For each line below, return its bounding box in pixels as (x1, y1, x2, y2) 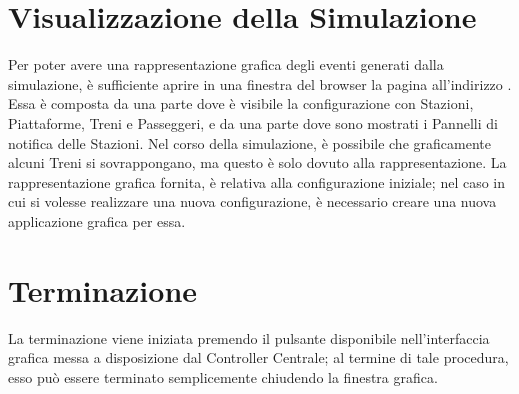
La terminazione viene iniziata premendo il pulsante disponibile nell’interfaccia (8, 327, 490, 348)
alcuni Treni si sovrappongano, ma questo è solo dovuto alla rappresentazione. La (8, 152, 507, 173)
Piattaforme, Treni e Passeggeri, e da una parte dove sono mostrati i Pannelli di (8, 112, 498, 133)
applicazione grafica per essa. (8, 210, 186, 231)
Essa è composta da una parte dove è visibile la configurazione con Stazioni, (8, 93, 474, 114)
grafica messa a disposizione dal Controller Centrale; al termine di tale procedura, (8, 347, 509, 368)
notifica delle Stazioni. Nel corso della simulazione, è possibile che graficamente (8, 132, 491, 153)
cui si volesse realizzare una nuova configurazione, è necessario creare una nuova (8, 191, 497, 212)
